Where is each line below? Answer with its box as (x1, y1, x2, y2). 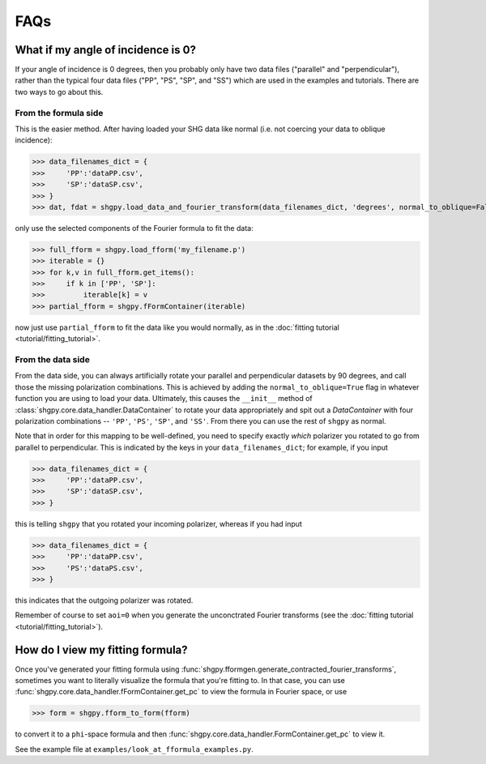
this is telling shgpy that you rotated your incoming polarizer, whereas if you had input (15, 519, 303, 528)
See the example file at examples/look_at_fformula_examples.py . (15, 744, 254, 753)
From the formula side (15, 107, 104, 118)
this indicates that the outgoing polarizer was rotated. (15, 595, 194, 605)
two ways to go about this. (15, 87, 104, 96)
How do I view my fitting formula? (15, 642, 188, 656)
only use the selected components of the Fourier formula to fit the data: (15, 223, 254, 233)
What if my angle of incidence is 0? (15, 43, 196, 57)
